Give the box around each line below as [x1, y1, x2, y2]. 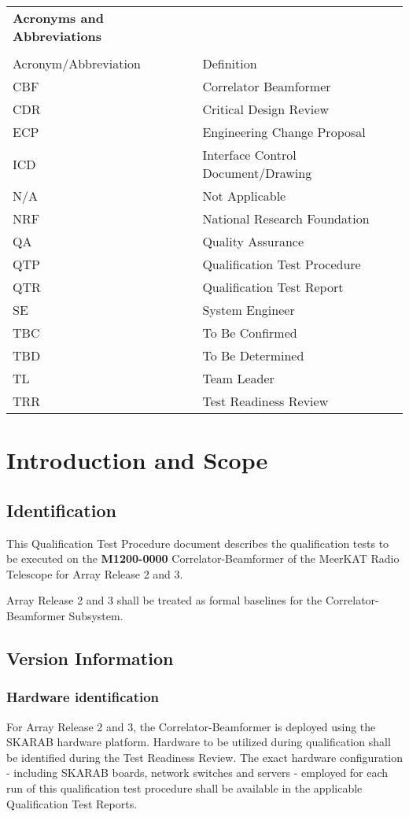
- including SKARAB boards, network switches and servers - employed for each [6, 764, 389, 781]
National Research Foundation [202, 209, 370, 227]
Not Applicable [202, 187, 286, 205]
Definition [202, 54, 257, 72]
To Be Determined [202, 346, 304, 364]
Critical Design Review [202, 100, 329, 118]
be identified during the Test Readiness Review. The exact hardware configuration [6, 749, 403, 765]
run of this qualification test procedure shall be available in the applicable [6, 779, 363, 796]
